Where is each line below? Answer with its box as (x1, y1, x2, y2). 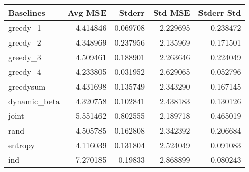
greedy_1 (8, 22, 41, 33)
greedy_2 (8, 36, 41, 48)
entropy (8, 139, 35, 151)
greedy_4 (8, 66, 41, 77)
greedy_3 (8, 51, 41, 63)
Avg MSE (67, 7, 107, 18)
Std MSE (153, 7, 190, 18)
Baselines (8, 7, 45, 18)
